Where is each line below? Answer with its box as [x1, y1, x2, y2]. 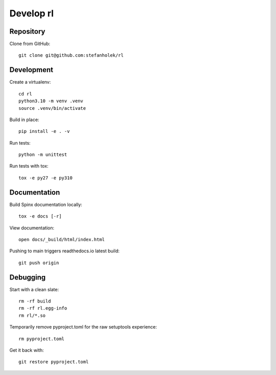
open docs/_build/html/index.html [18, 237, 105, 242]
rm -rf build [18, 298, 51, 304]
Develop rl [9, 8, 54, 19]
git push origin [18, 260, 59, 266]
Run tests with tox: [9, 163, 49, 169]
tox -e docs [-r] [18, 214, 62, 219]
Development [9, 65, 54, 74]
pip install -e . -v [18, 128, 70, 134]
